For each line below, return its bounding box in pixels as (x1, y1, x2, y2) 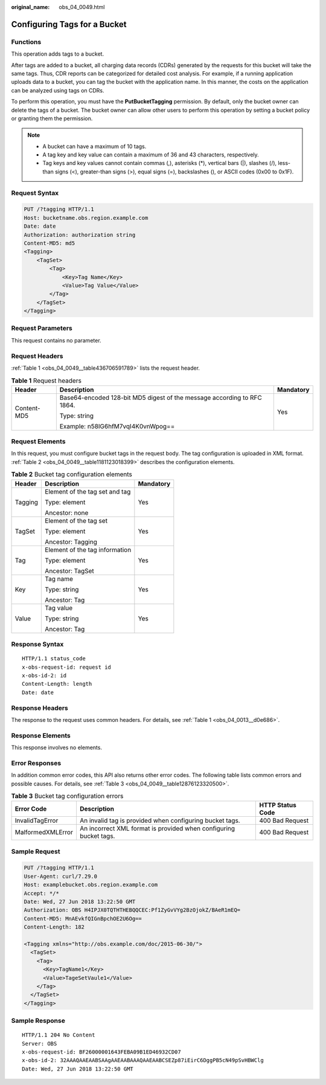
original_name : (11, 4, 50, 10)
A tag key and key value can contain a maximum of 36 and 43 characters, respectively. (42, 151, 259, 158)
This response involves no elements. (11, 744, 103, 752)
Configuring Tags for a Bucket (11, 19, 127, 30)
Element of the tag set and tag (45, 487, 131, 495)
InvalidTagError (14, 816, 59, 825)
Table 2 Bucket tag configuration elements (11, 470, 133, 478)
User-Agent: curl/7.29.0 (24, 873, 98, 880)
